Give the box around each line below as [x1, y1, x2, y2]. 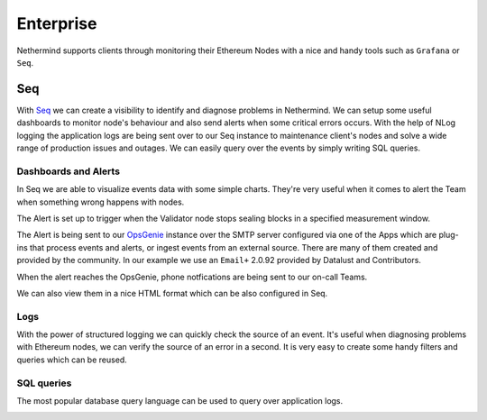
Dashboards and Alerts [16, 165, 121, 178]
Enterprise [16, 14, 97, 33]
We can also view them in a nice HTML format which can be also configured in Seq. [16, 288, 328, 298]
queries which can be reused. [16, 354, 128, 365]
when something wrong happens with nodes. [16, 196, 185, 207]
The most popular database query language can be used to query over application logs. [16, 395, 344, 406]
